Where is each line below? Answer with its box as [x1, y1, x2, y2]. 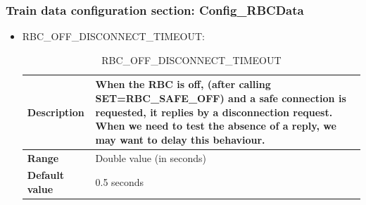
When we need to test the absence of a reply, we [95, 118, 336, 133]
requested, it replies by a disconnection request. [95, 104, 333, 119]
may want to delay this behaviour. [95, 132, 265, 147]
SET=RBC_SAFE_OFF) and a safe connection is [95, 91, 346, 105]
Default [27, 168, 64, 182]
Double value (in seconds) [95, 150, 207, 165]
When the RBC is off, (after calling [95, 77, 271, 92]
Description [27, 104, 84, 119]
